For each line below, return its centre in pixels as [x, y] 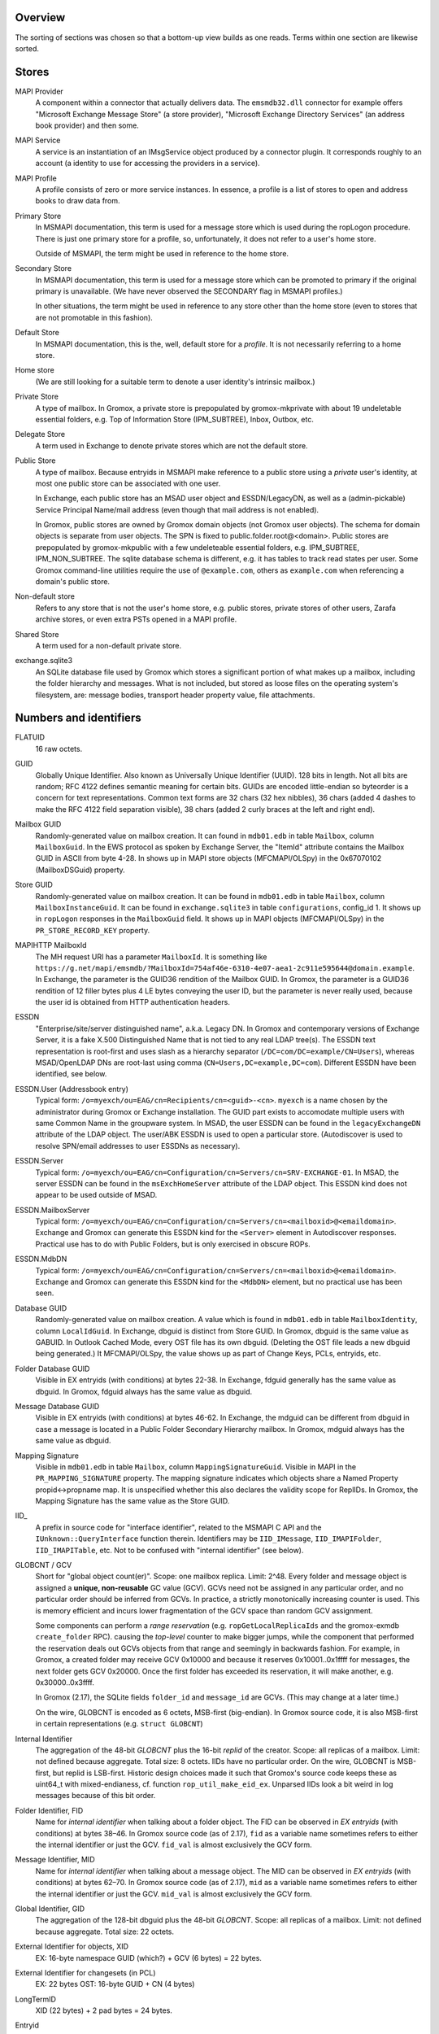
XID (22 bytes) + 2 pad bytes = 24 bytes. [104, 2010]
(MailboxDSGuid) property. [80, 870]
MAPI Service [38, 140]
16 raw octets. [59, 749]
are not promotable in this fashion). [94, 317]
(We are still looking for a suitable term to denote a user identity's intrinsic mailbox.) [176, 382]
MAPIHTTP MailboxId [51, 945]
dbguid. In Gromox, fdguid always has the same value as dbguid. [144, 1391]
